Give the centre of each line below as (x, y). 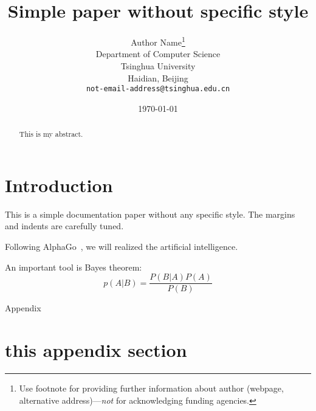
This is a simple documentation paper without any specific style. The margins (150, 214)
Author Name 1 (158, 41)
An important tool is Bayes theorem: (74, 267)
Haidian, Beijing (158, 78)
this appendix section (96, 350)
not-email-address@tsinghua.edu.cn (158, 89)
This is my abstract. (51, 134)
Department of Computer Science (158, 54)
